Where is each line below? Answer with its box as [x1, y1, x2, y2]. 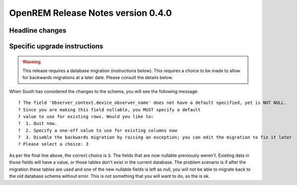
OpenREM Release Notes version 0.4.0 [9, 7, 172, 18]
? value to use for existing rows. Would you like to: [18, 114, 154, 119]
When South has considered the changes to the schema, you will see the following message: [9, 88, 199, 94]
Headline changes [9, 26, 67, 35]
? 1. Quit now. [18, 121, 57, 126]
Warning [22, 58, 41, 64]
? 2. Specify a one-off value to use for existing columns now [18, 128, 178, 133]
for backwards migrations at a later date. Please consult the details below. [22, 75, 173, 81]
